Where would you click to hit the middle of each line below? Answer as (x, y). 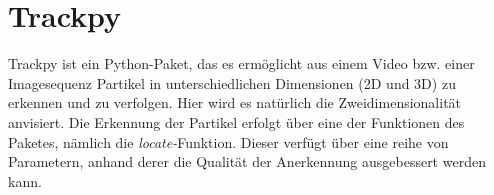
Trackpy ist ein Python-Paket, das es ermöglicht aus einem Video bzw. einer (241, 63)
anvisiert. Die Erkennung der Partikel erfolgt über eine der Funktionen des (236, 121)
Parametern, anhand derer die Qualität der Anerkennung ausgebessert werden (247, 161)
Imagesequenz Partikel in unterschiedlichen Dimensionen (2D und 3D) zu (232, 82)
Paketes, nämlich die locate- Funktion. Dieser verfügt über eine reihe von (228, 141)
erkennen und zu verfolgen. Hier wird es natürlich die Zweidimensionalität (235, 102)
